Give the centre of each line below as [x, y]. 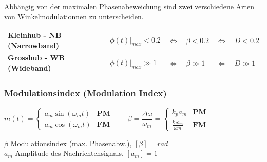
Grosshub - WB [36, 58]
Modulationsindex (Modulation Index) [85, 93]
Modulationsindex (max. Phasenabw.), [71, 143]
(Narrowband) [34, 45]
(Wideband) [30, 67]
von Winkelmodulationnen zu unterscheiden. [74, 16]
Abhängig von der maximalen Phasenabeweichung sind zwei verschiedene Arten [129, 6]
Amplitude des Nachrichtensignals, [69, 153]
